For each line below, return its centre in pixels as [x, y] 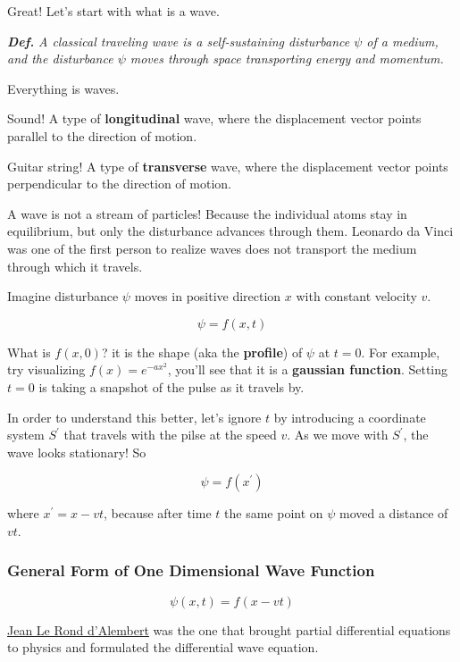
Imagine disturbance [63, 296]
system [26, 435]
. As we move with [338, 435]
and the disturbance [60, 59]
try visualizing [46, 369]
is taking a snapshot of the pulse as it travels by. [171, 386]
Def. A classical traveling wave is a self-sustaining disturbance [179, 41]
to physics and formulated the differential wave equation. [163, 647]
